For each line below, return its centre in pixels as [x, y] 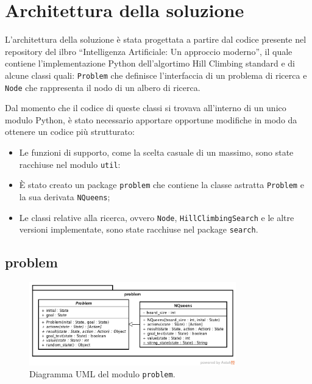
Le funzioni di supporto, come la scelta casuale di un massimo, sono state [156, 152]
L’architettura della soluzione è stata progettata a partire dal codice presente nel [156, 39]
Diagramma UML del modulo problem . [102, 374]
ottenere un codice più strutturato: [70, 132]
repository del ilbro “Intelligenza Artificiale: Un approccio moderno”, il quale [149, 51]
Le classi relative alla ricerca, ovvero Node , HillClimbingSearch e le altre [157, 217]
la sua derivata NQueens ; [65, 196]
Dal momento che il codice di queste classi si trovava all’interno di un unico [146, 108]
